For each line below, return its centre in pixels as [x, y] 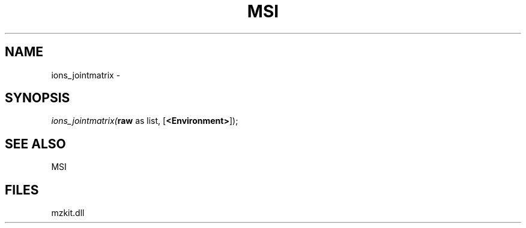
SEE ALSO [35, 144]
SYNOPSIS [38, 98]
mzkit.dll [68, 213]
